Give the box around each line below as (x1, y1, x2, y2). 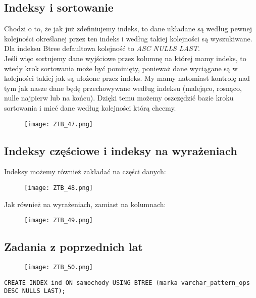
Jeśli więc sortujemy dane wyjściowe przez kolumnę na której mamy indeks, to (4, 53, 246, 63)
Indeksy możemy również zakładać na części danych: (4, 166, 166, 177)
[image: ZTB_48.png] (24, 184, 93, 191)
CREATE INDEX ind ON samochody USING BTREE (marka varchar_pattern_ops (4, 279, 250, 286)
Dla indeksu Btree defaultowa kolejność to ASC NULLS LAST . (4, 43, 200, 54)
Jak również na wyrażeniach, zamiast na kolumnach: (4, 198, 166, 209)
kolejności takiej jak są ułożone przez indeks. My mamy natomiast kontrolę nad (4, 73, 250, 83)
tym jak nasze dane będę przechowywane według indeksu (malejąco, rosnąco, (4, 82, 242, 93)
